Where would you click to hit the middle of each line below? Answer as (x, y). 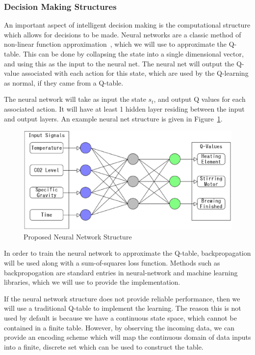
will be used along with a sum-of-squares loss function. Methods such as (112, 263)
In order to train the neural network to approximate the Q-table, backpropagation (127, 253)
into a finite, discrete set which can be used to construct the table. (104, 346)
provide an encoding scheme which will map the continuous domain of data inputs (127, 337)
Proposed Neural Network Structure (78, 236)
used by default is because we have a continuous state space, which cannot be (120, 317)
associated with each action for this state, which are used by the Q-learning (135, 73)
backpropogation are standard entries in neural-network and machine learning (121, 272)
